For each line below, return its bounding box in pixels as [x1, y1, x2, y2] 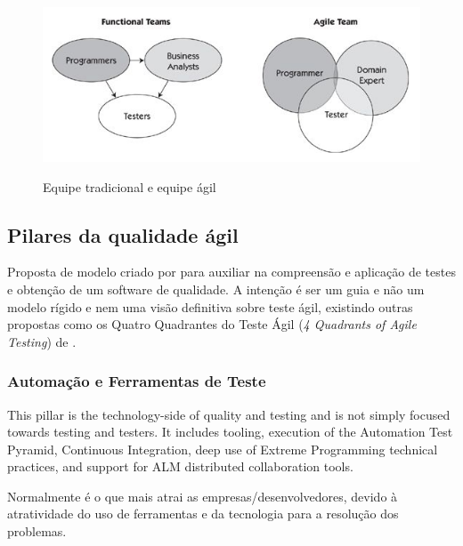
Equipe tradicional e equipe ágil [43, 177, 216, 196]
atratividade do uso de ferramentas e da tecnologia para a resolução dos [7, 504, 399, 523]
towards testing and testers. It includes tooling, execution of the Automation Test [7, 422, 453, 441]
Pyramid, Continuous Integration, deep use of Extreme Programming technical [7, 439, 438, 458]
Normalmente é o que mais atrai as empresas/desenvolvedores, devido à [7, 486, 398, 505]
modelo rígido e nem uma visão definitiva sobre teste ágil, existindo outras [7, 297, 413, 316]
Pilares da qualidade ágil [7, 221, 239, 248]
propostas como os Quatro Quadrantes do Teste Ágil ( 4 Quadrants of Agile [7, 315, 417, 333]
